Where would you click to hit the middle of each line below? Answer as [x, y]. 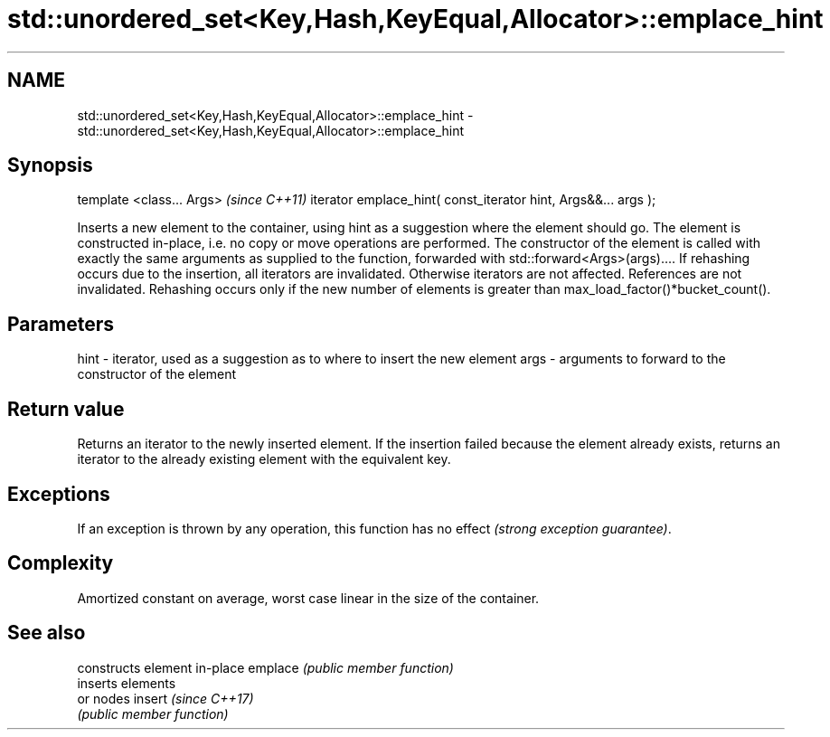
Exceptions [59, 494]
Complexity [61, 563]
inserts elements [127, 683]
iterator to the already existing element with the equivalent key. [264, 459]
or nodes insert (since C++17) [165, 698]
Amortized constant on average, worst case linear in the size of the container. [308, 598]
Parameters [61, 324]
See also [47, 633]
